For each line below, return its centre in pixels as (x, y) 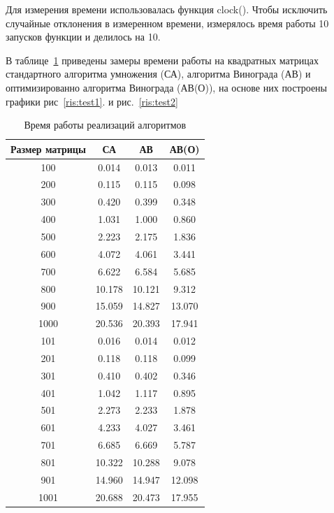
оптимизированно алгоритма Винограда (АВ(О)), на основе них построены (167, 87)
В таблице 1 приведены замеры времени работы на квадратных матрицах (162, 60)
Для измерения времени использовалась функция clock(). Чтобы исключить (167, 9)
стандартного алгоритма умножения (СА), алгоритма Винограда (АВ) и (158, 74)
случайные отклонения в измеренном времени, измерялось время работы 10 (167, 23)
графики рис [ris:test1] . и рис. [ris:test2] (92, 101)
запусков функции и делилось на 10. (83, 37)
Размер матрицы (48, 149)
